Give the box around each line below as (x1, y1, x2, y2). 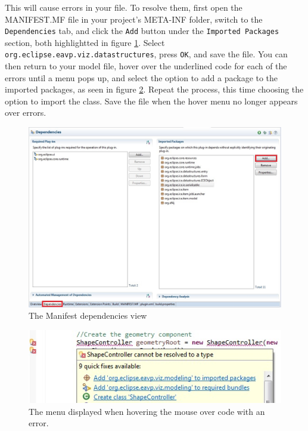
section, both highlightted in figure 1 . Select (5, 36, 165, 48)
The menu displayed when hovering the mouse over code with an (29, 405, 265, 417)
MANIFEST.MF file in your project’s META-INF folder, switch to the (5, 13, 263, 25)
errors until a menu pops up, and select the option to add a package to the (5, 71, 278, 84)
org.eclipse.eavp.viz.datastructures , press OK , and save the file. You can (5, 48, 288, 60)
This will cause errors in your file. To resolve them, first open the (5, 1, 242, 13)
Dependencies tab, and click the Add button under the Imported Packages (5, 24, 279, 37)
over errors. (5, 106, 46, 119)
